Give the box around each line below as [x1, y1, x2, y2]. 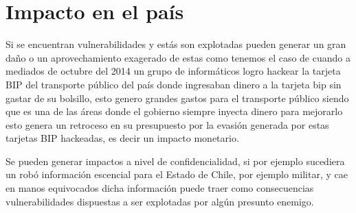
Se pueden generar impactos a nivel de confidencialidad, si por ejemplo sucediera [5, 153, 345, 168]
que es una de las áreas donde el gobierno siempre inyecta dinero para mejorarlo [5, 104, 343, 118]
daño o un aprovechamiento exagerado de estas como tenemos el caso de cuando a [5, 50, 351, 64]
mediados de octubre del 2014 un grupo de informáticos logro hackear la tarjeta [5, 64, 341, 78]
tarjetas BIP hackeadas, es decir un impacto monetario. [5, 131, 239, 145]
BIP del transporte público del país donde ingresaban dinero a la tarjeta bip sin [5, 77, 342, 91]
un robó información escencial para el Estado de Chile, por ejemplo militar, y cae [5, 167, 348, 181]
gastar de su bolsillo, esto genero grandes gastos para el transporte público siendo [5, 90, 349, 105]
